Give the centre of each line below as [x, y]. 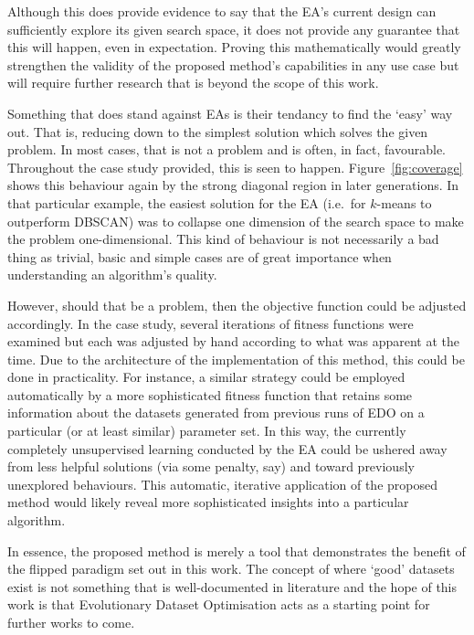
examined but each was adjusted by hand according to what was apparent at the [233, 341]
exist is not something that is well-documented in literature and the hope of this [232, 586]
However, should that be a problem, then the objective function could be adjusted [237, 305]
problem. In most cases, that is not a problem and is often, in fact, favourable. [227, 149]
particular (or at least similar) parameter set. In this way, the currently [207, 431]
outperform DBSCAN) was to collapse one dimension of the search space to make [236, 221]
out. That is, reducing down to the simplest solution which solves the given [218, 131]
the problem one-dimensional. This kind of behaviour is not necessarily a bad [223, 239]
